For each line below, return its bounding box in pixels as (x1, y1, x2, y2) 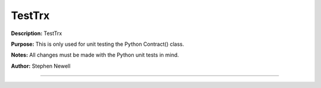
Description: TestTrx (11, 30, 62, 37)
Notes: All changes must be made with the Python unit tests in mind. (11, 51, 180, 59)
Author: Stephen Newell (11, 62, 71, 70)
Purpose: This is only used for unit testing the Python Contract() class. (11, 40, 184, 48)
